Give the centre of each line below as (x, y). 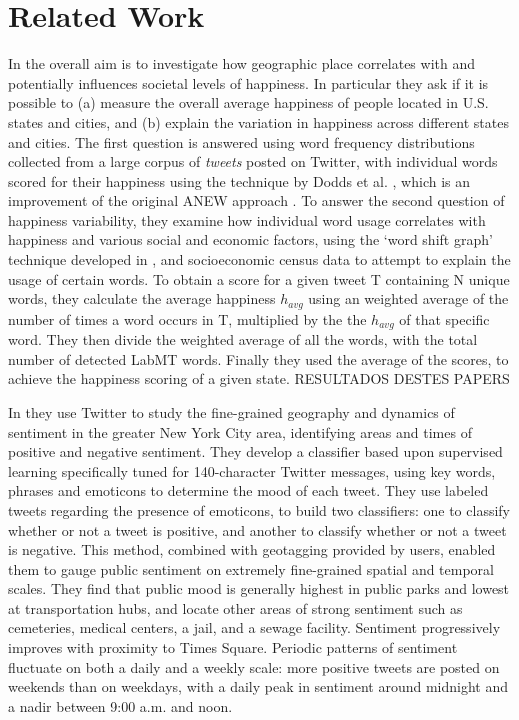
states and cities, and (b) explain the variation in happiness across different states (258, 121)
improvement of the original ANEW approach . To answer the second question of (256, 200)
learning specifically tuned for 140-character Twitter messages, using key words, (252, 470)
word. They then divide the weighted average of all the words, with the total (243, 339)
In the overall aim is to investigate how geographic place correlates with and (242, 63)
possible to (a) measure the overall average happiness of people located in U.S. (248, 102)
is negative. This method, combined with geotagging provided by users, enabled (252, 549)
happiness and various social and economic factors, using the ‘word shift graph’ (250, 239)
